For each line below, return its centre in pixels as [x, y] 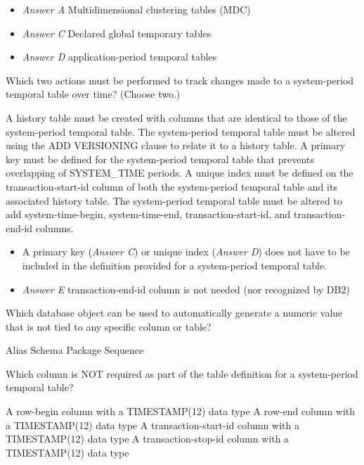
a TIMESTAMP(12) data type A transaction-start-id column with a [152, 425]
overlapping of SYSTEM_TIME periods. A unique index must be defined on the [180, 173]
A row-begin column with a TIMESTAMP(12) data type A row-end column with [181, 411]
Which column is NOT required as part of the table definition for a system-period [182, 373]
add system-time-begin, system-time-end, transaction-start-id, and [148, 214]
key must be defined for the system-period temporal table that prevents [160, 159]
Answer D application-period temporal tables [119, 57]
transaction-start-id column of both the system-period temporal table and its [171, 186]
